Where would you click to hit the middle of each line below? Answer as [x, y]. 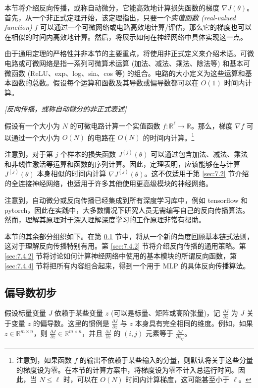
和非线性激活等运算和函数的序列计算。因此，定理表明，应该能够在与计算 [122, 163]
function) [18, 27]
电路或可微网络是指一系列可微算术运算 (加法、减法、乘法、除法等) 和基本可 [128, 63]
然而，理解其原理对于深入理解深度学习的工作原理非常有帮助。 [105, 220]
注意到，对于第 [29, 154]
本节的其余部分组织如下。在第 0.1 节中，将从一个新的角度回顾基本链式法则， [129, 236]
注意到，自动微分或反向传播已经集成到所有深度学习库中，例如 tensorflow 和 [126, 200]
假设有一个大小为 [32, 125]
